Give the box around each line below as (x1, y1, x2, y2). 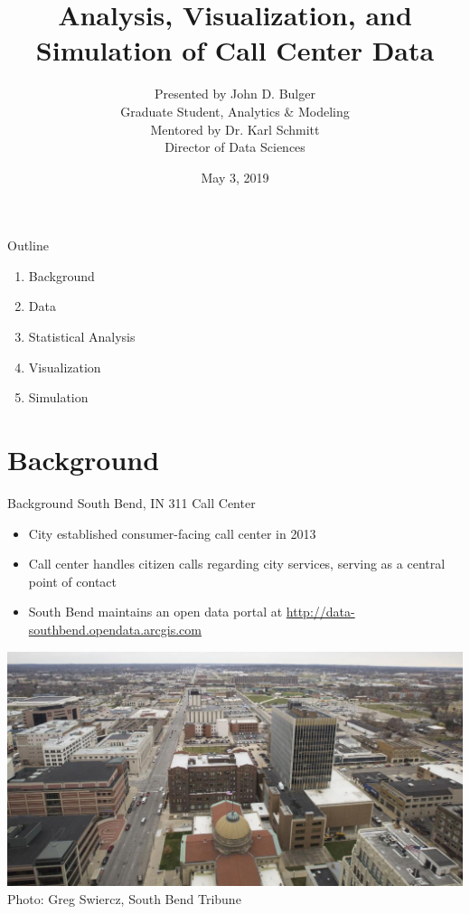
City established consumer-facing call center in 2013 (28, 523, 316, 542)
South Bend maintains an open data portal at (28, 602, 283, 621)
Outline (7, 236, 49, 255)
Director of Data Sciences (164, 137, 305, 156)
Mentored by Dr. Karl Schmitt (150, 119, 320, 138)
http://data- (286, 602, 355, 621)
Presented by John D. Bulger (155, 84, 315, 103)
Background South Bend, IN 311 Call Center (7, 493, 256, 512)
